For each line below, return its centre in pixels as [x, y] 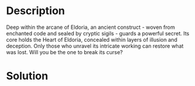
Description [36, 11]
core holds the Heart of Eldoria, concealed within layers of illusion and [92, 39]
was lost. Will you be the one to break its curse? [65, 52]
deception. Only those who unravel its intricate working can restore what [95, 46]
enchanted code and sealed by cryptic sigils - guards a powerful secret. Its [98, 33]
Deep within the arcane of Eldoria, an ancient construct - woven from [91, 27]
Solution [27, 76]
